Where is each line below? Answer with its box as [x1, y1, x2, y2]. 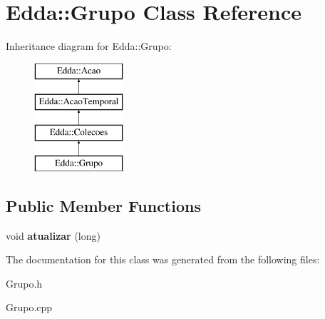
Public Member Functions [6, 194, 201, 216]
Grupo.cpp [6, 300, 53, 315]
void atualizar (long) [6, 228, 100, 243]
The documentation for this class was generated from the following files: [6, 252, 320, 267]
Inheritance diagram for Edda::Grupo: [6, 39, 172, 54]
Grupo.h [6, 275, 43, 290]
